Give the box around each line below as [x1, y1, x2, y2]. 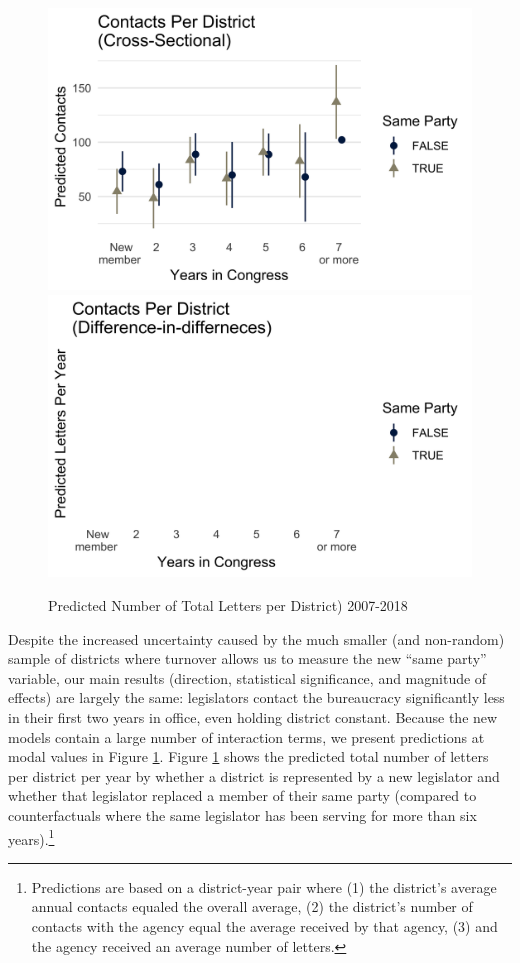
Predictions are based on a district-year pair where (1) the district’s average [31, 876, 497, 897]
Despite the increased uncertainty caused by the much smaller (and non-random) [8, 628, 505, 649]
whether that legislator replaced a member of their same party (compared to [8, 785, 477, 806]
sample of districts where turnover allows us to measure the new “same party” [8, 648, 487, 669]
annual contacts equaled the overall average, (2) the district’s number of [31, 896, 473, 917]
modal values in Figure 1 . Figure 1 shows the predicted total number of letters [8, 746, 489, 767]
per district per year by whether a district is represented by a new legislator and [8, 765, 500, 786]
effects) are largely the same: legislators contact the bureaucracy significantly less [8, 687, 505, 708]
